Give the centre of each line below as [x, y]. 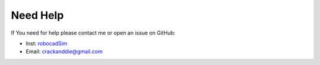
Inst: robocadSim [47, 43]
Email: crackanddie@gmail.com [64, 52]
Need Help [37, 15]
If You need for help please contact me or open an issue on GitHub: [93, 33]
